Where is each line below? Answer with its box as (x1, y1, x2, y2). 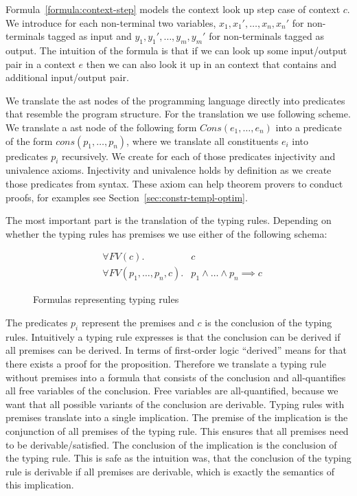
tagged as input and (47, 29, 132, 43)
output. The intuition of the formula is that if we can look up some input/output (5, 43, 347, 57)
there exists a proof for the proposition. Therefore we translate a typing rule (5, 356, 326, 370)
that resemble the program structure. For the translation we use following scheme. (5, 106, 351, 121)
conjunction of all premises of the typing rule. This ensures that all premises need (5, 423, 349, 438)
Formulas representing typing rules (33, 292, 179, 306)
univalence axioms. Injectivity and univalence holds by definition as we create (5, 163, 332, 177)
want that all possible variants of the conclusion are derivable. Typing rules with (5, 396, 345, 411)
